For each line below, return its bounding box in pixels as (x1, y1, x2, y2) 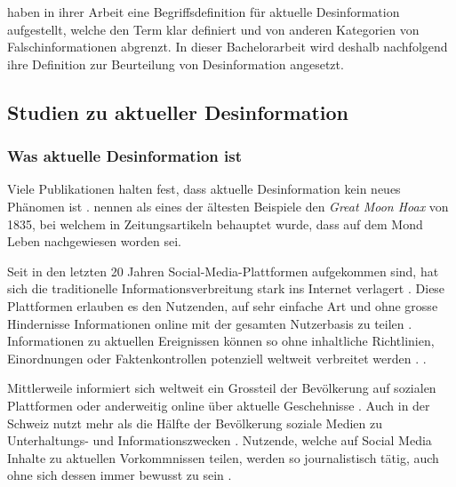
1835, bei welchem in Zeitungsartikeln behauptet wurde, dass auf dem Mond (7, 214, 423, 233)
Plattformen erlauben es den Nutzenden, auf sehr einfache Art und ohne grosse (7, 296, 438, 315)
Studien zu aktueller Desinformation (7, 98, 348, 125)
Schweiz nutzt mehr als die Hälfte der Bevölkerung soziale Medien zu (7, 413, 382, 432)
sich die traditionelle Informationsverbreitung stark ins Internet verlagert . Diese (7, 279, 445, 298)
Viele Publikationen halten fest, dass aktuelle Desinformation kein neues (7, 180, 401, 198)
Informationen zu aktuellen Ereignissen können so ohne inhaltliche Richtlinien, (7, 331, 435, 350)
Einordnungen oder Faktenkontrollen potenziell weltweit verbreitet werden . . (7, 348, 427, 367)
